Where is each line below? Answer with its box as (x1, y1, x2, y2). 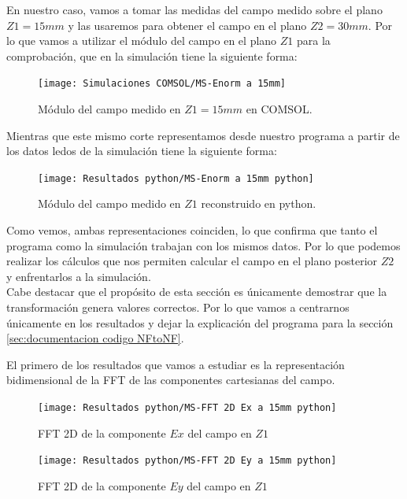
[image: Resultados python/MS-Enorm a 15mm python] (38, 172, 314, 184)
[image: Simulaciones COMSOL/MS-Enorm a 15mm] (38, 78, 286, 90)
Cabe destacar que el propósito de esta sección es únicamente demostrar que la (6, 283, 387, 300)
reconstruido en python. (201, 195, 316, 212)
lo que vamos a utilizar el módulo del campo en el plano (6, 32, 277, 49)
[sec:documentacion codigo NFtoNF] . (6, 330, 184, 346)
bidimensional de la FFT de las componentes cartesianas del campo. (6, 371, 335, 388)
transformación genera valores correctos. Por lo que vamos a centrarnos (6, 299, 350, 316)
